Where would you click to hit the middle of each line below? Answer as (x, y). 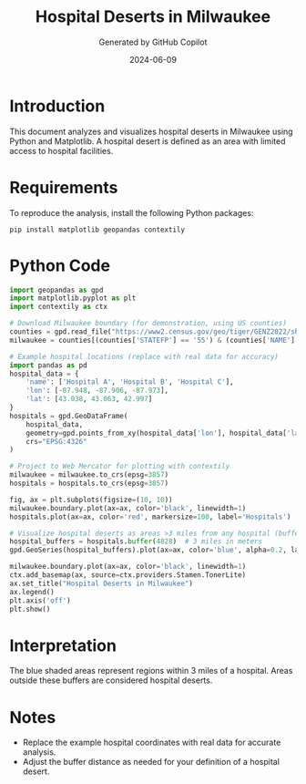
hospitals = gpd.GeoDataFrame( (69, 416)
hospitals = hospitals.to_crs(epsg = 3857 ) (89, 484)
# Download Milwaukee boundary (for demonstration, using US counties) (148, 324)
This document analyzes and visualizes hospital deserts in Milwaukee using (151, 131)
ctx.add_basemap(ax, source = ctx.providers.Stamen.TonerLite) (128, 575)
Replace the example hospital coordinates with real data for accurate (152, 743)
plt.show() (30, 609)
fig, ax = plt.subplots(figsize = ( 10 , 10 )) (91, 500)
